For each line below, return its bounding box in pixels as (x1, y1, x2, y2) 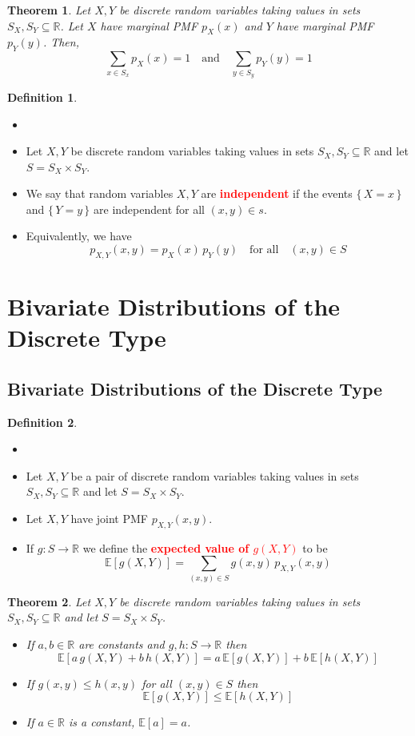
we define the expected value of (82, 539, 249, 556)
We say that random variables (26, 185, 174, 202)
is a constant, (68, 714, 135, 730)
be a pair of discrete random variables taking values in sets (70, 467, 359, 484)
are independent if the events (201, 185, 353, 202)
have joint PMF (70, 510, 148, 527)
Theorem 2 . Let (7, 593, 91, 609)
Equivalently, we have (26, 227, 132, 244)
